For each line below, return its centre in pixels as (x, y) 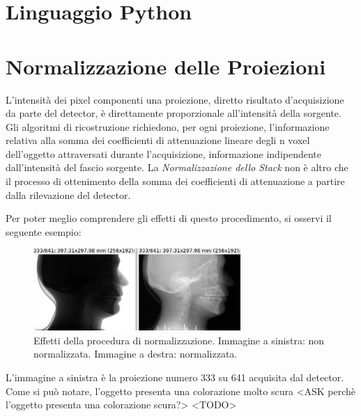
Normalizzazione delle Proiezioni (166, 66)
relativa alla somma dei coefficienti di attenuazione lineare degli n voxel (158, 140)
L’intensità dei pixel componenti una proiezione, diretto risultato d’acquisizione (175, 99)
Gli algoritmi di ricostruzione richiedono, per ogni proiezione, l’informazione (168, 126)
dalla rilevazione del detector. (68, 194)
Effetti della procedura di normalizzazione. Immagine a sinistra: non (179, 340)
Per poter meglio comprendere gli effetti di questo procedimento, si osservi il (169, 218)
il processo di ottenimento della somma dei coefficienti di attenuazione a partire (175, 181)
